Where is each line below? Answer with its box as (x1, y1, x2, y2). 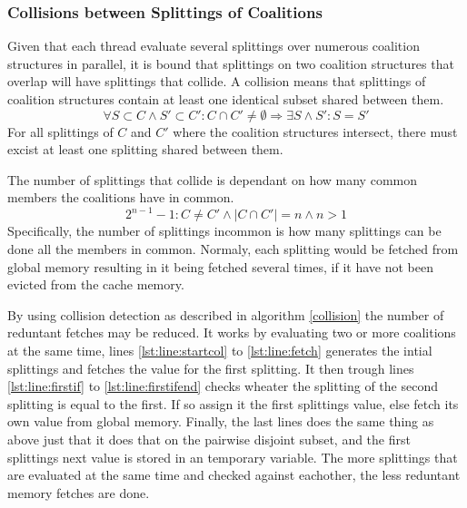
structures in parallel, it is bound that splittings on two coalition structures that (7, 54, 454, 73)
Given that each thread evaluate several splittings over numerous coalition (7, 36, 420, 55)
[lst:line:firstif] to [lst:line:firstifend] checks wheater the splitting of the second (7, 376, 438, 396)
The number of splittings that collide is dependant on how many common (7, 170, 417, 189)
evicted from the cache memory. (7, 275, 184, 294)
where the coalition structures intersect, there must (173, 122, 458, 141)
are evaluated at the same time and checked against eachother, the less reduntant (7, 465, 461, 484)
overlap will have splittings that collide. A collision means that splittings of (7, 72, 426, 91)
